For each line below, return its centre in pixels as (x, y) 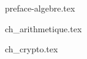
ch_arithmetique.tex (43, 28)
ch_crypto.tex (32, 49)
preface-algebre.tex (40, 8)
